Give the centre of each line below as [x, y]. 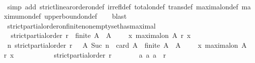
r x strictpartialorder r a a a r [85, 54]
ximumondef [23, 16]
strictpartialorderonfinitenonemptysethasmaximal [81, 25]
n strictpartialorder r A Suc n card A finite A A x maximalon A [127, 45]
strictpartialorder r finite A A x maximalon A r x [101, 35]
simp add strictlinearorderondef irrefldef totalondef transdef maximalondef [123, 6]
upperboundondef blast [86, 16]
